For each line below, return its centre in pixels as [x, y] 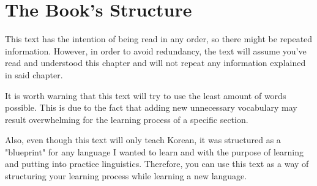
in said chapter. [34, 74]
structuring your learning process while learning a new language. [126, 176]
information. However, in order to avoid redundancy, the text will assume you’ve [156, 50]
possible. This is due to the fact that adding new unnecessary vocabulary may [151, 107]
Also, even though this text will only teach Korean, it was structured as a [143, 140]
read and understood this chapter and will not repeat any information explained [155, 63]
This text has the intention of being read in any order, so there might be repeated [159, 39]
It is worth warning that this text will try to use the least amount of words [146, 95]
